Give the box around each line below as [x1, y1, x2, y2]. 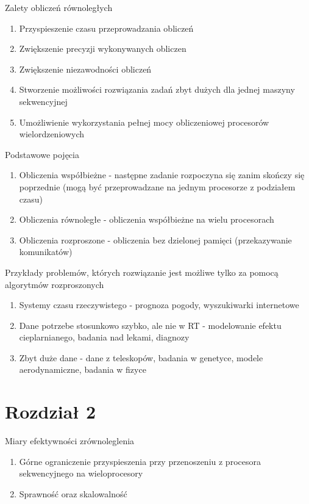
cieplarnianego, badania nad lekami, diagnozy [19, 331, 190, 344]
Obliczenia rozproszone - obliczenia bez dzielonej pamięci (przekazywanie [19, 233, 292, 246]
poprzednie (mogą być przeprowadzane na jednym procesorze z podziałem [19, 180, 296, 193]
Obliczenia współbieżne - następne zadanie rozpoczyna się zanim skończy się [19, 168, 305, 181]
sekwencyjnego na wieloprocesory [19, 467, 143, 480]
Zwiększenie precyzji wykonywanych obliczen [19, 42, 186, 55]
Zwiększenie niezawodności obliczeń [19, 62, 152, 75]
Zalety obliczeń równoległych [5, 1, 113, 13]
